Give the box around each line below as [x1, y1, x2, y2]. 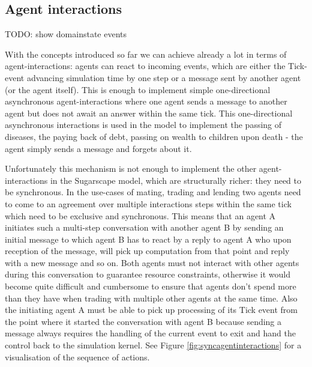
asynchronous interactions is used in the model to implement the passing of [5, 118, 282, 131]
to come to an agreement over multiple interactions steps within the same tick [5, 197, 292, 210]
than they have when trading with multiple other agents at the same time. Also [5, 291, 298, 304]
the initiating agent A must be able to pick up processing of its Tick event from [5, 303, 298, 316]
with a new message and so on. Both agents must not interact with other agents [5, 256, 299, 268]
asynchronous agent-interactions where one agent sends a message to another [5, 95, 287, 108]
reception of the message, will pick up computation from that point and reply [5, 244, 290, 257]
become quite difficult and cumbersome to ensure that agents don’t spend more [5, 280, 296, 293]
